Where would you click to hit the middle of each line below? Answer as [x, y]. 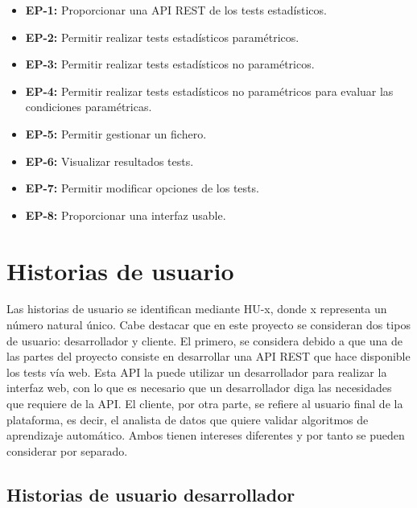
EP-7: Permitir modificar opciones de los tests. [142, 188]
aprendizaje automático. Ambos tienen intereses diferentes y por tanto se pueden [206, 435]
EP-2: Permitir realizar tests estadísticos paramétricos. [162, 37]
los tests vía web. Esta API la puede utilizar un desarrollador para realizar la [197, 372]
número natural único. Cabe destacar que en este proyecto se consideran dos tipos [208, 325]
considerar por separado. [67, 450]
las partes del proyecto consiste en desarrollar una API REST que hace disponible [208, 356]
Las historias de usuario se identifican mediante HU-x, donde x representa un [197, 309]
